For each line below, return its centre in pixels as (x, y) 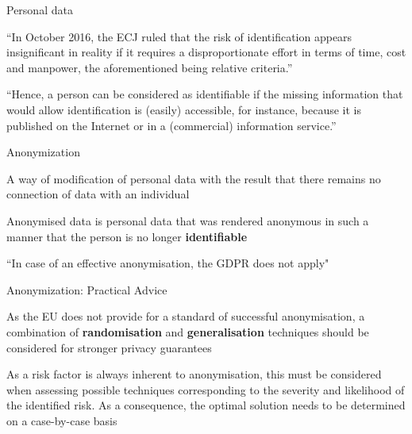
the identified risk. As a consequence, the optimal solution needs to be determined (206, 405)
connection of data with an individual (98, 194)
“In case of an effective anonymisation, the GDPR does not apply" (168, 263)
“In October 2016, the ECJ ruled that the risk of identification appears (179, 36)
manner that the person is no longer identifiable (127, 236)
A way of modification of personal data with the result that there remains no (194, 178)
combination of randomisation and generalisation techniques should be (188, 331)
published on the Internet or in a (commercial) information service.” (171, 125)
